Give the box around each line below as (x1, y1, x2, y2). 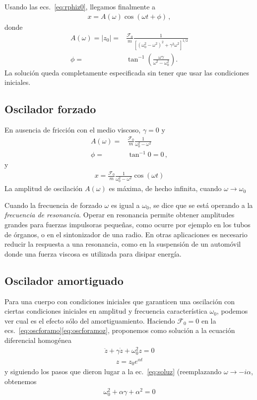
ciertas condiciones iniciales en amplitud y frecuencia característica (4, 306, 207, 316)
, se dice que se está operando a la (149, 200, 253, 210)
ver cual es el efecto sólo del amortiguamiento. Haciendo (4, 315, 175, 326)
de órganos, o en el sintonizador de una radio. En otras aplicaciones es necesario (4, 229, 248, 239)
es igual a (111, 200, 140, 210)
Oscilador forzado (4, 101, 96, 117)
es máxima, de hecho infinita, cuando (109, 183, 222, 194)
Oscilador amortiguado (4, 272, 124, 288)
